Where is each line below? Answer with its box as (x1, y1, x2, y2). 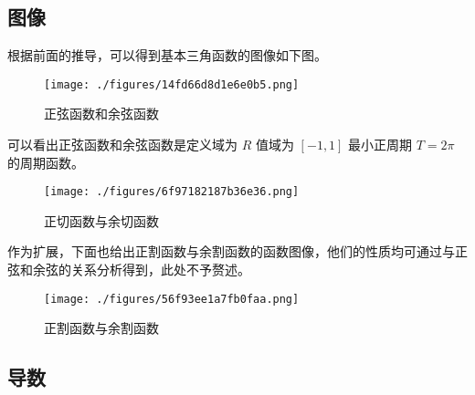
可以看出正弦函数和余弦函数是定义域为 (7, 135, 237, 154)
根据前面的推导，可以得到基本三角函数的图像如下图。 (7, 46, 327, 65)
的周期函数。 (7, 152, 84, 172)
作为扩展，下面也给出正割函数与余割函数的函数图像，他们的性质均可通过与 (7, 242, 455, 261)
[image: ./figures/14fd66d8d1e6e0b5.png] (44, 78, 300, 91)
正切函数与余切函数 (44, 211, 159, 230)
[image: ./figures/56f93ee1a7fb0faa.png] (44, 292, 300, 306)
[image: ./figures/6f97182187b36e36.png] (44, 185, 300, 199)
